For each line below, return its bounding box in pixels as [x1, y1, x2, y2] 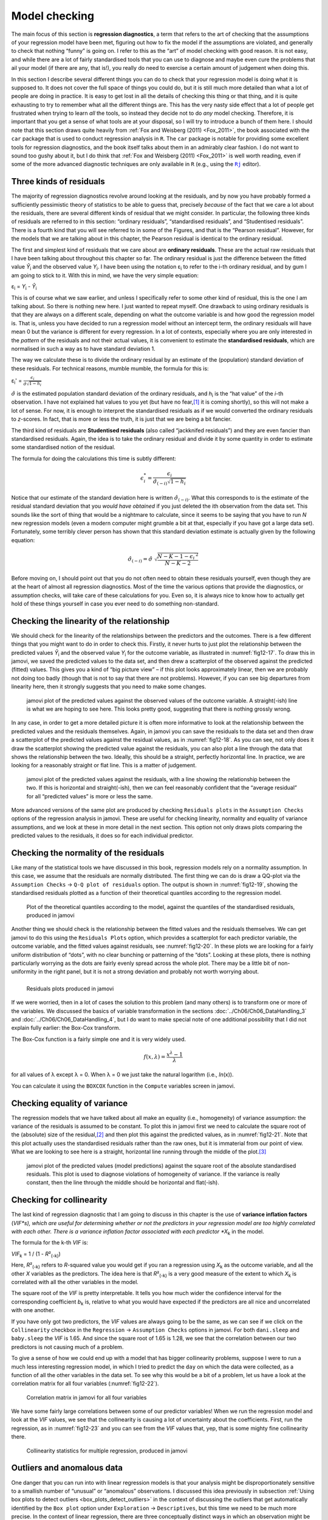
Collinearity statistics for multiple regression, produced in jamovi [26, 1447, 188, 1454]
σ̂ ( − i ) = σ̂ [128, 556, 153, 564]
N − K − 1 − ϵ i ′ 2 [157, 551, 199, 561]
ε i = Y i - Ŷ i [11, 283, 37, 292]
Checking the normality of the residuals [11, 848, 165, 858]
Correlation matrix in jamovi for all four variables [26, 1394, 147, 1401]
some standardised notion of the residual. [11, 444, 115, 451]
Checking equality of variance [11, 1098, 128, 1108]
